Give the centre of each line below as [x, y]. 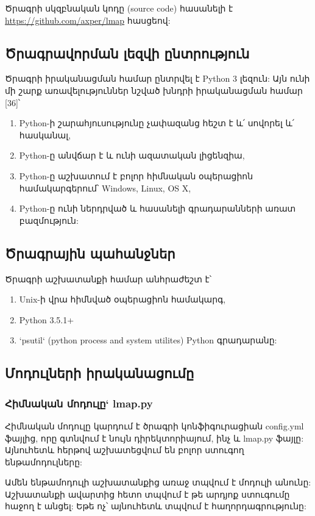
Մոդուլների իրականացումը [100, 373]
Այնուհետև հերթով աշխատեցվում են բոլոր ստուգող [125, 450]
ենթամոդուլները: [44, 461]
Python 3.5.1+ [47, 319]
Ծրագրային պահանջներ [90, 253]
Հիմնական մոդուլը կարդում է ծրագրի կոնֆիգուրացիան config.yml [154, 425]
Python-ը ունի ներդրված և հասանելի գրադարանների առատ [157, 208]
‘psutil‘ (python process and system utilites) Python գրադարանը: [148, 340]
